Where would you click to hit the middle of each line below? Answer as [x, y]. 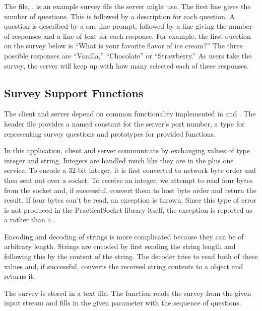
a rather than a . [30, 220]
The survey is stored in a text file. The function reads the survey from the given [128, 293]
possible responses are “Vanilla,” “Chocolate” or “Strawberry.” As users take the [128, 55]
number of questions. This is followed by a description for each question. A [119, 16]
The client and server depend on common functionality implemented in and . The [130, 114]
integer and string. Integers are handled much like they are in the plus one [119, 160]
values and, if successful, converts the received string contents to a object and [124, 266]
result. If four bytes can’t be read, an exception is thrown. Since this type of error [130, 200]
